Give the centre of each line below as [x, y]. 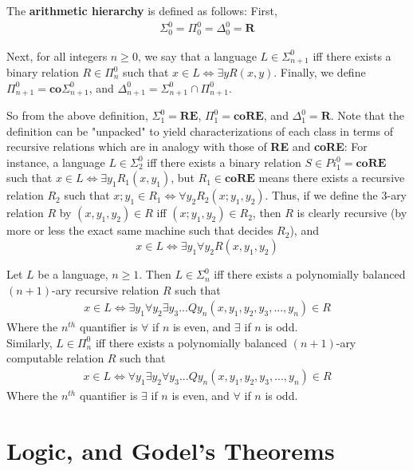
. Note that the [367, 115]
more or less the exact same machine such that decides [140, 230]
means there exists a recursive [332, 178]
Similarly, [29, 342]
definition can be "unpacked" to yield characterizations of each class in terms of [200, 131]
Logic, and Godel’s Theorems [171, 450]
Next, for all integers [57, 55]
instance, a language [56, 162]
